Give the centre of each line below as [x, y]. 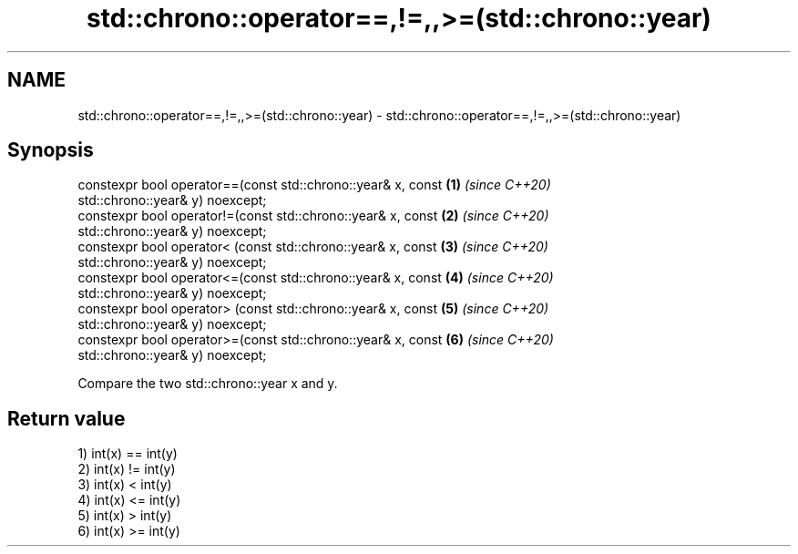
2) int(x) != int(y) [127, 469]
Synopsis [51, 150]
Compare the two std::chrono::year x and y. [208, 384]
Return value [66, 418]
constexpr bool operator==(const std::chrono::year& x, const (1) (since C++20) [314, 185]
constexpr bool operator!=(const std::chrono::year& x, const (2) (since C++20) [313, 216]
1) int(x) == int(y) [128, 454]
